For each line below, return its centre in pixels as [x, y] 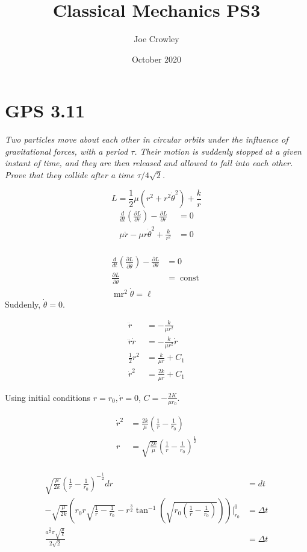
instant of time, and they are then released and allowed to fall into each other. [149, 163]
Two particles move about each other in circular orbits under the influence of [147, 139]
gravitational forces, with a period [67, 151]
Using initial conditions [48, 397]
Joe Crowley [157, 39]
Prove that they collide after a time [70, 175]
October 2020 [157, 59]
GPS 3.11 [45, 110]
